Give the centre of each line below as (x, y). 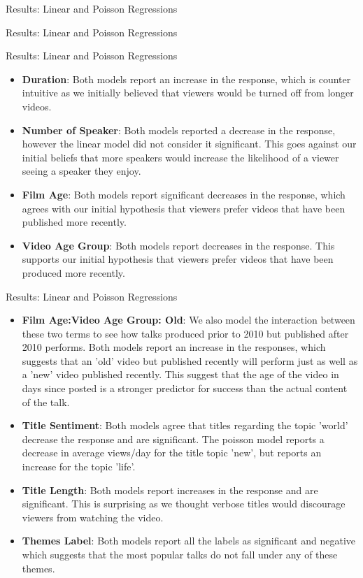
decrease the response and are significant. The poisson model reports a (173, 439)
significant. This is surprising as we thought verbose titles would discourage (184, 504)
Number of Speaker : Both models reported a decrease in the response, (179, 130)
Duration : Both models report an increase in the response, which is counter (186, 79)
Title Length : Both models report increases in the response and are (170, 490)
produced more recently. (73, 272)
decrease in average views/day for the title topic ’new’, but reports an (172, 453)
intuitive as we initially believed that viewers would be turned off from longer (188, 93)
